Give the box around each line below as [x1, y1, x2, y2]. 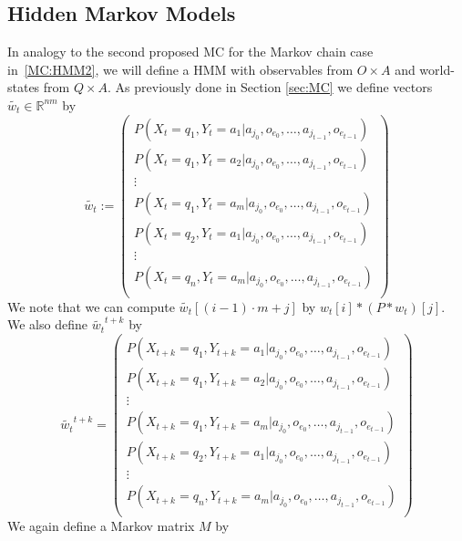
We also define [7, 315, 87, 334]
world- [419, 59, 455, 78]
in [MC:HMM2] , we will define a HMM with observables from [7, 59, 354, 78]
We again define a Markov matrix [7, 516, 195, 536]
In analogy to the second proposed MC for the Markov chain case [7, 42, 374, 61]
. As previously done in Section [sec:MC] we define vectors [108, 78, 433, 97]
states [7, 78, 40, 97]
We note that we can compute [7, 297, 175, 316]
